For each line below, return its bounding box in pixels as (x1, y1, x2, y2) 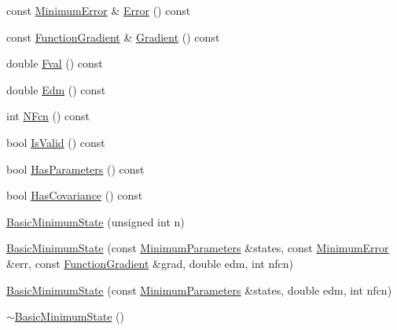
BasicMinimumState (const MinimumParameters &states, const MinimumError (6, 240, 389, 256)
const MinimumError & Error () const (6, 2, 191, 18)
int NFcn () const (6, 108, 90, 124)
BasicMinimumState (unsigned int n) (6, 213, 185, 229)
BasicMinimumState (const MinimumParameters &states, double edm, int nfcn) (6, 281, 392, 298)
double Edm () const (6, 81, 106, 97)
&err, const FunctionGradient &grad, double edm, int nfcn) (6, 255, 293, 271)
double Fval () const (6, 55, 103, 71)
